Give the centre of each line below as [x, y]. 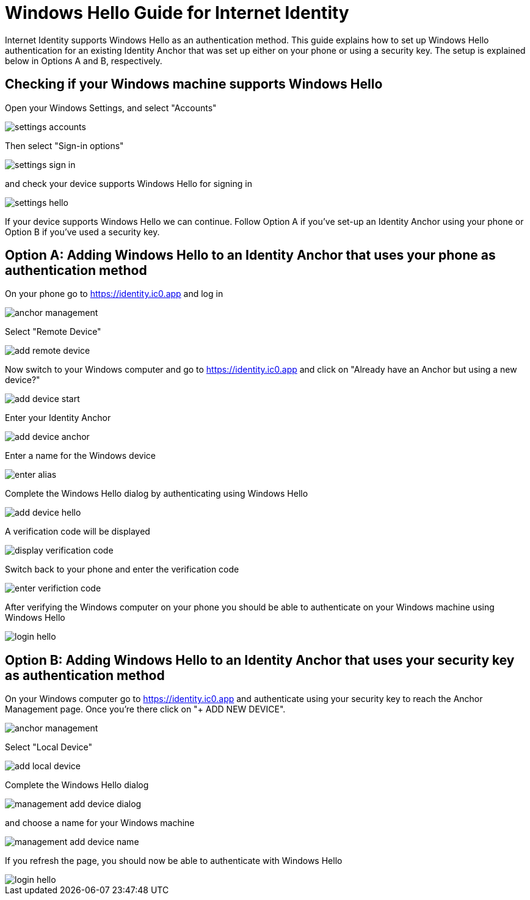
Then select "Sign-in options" [64, 145]
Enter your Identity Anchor [58, 418]
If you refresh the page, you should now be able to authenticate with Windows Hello [174, 861]
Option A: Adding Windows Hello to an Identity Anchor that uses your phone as [250, 255]
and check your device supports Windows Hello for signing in [129, 183]
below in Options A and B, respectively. [84, 60]
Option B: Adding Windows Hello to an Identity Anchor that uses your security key [260, 660]
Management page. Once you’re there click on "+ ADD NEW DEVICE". [145, 709]
